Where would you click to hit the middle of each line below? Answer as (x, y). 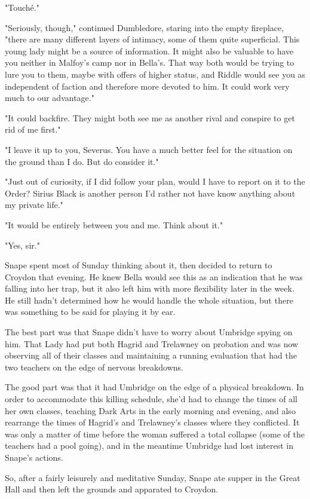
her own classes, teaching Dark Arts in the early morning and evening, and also (150, 410)
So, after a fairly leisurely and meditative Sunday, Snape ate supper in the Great (153, 477)
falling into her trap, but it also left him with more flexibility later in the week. (150, 288)
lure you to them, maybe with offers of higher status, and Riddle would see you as (155, 74)
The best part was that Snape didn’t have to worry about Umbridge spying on (149, 332)
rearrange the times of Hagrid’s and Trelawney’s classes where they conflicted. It (152, 422)
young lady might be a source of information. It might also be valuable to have (149, 50)
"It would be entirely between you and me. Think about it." (114, 224)
